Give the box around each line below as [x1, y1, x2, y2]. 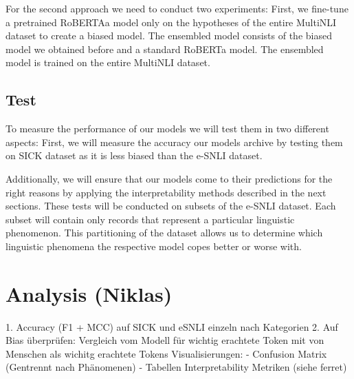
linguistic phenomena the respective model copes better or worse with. [5, 238, 302, 253]
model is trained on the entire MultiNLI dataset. [5, 55, 210, 70]
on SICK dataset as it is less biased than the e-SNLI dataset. [5, 148, 263, 163]
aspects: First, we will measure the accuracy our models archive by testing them [5, 134, 343, 149]
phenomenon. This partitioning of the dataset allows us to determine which [5, 225, 323, 240]
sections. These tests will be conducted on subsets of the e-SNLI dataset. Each [5, 198, 336, 213]
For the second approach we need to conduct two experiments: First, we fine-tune [5, 1, 349, 15]
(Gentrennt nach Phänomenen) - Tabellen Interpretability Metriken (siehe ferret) [5, 360, 347, 374]
